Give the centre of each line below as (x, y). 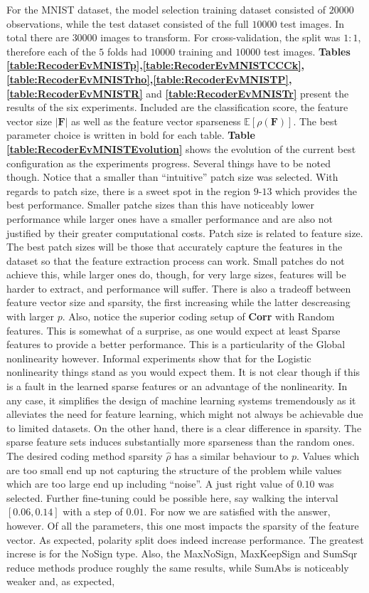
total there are (38, 37)
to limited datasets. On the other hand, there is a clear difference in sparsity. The (184, 427)
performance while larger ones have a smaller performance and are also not (170, 218)
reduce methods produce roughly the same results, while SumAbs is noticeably (178, 567)
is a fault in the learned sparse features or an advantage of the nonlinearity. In (177, 386)
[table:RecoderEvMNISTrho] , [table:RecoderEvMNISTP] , (149, 79)
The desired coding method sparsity (85, 456)
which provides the (316, 190)
